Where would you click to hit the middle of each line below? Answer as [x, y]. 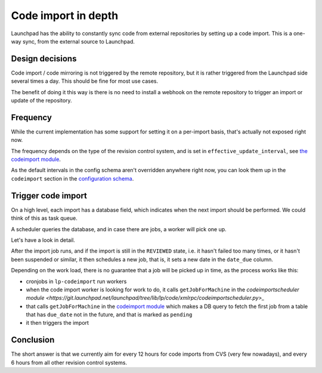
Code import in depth [65, 15]
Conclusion [33, 340]
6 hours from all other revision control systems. [69, 362]
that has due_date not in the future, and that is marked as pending [109, 315]
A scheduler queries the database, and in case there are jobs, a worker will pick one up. [119, 229]
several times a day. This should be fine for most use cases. [85, 81]
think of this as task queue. [44, 218]
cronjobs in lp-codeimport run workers [76, 281]
